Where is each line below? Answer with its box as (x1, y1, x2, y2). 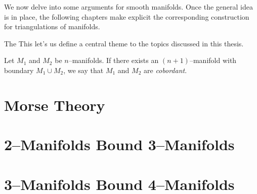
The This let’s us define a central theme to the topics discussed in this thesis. (4, 38, 244, 48)
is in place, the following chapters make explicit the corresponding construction (4, 11, 249, 22)
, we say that (63, 64, 104, 75)
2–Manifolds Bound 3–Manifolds (4, 134, 235, 155)
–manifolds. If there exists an (68, 55, 159, 66)
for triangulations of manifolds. (4, 21, 100, 32)
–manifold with (189, 55, 237, 66)
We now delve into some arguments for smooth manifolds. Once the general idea (4, 2, 253, 12)
